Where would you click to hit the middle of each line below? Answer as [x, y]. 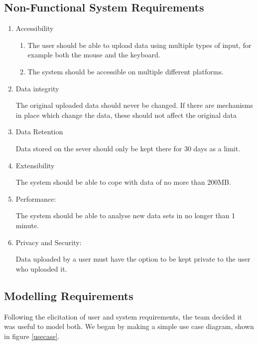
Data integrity [37, 88]
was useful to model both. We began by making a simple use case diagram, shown [129, 326]
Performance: [36, 198]
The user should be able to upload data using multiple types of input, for [139, 45]
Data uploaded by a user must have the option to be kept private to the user [133, 259]
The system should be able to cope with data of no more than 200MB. [123, 182]
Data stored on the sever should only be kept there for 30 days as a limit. [128, 148]
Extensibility [35, 165]
